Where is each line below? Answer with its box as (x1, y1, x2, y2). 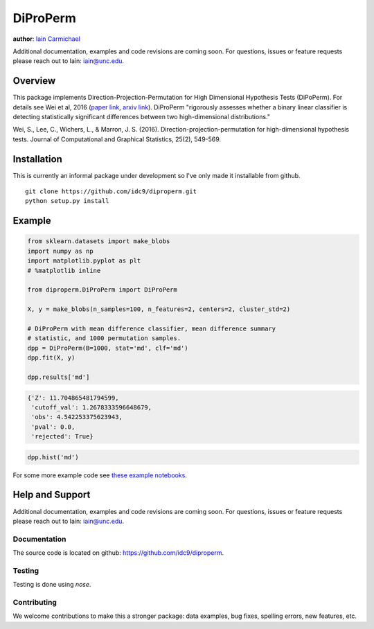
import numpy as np (27, 247, 93, 255)
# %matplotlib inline (27, 267, 101, 274)
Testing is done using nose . (12, 581, 91, 589)
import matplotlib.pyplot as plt (27, 257, 141, 265)
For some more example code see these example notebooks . (12, 471, 187, 479)
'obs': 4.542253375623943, (31, 413, 123, 421)
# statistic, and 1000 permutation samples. (27, 335, 181, 342)
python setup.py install (25, 197, 109, 205)
